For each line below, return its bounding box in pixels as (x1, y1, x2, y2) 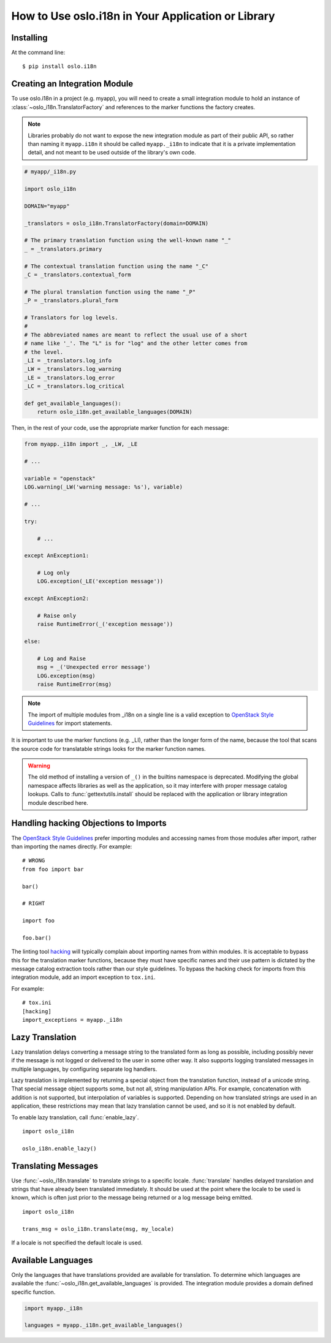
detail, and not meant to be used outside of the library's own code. (28, 149, 196, 156)
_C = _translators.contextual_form (24, 271, 131, 278)
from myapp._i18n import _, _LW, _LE (24, 441, 138, 447)
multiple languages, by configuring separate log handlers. (11, 1065, 158, 1073)
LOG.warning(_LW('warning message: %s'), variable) (24, 484, 183, 490)
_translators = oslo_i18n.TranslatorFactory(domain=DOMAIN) (24, 219, 209, 227)
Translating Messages (11, 1160, 99, 1171)
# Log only (37, 569, 70, 576)
